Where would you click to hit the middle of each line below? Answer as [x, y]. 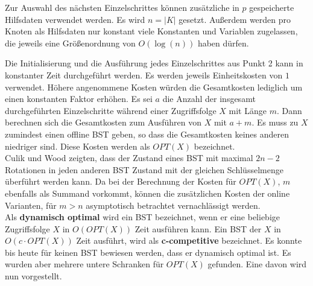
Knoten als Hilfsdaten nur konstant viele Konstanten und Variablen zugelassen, [151, 31]
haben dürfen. [223, 43]
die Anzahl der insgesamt [209, 99]
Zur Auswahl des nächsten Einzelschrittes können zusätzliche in [122, 7]
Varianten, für [31, 205]
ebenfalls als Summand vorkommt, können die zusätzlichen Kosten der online [147, 193]
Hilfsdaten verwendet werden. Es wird [75, 19]
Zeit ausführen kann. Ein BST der [198, 228]
